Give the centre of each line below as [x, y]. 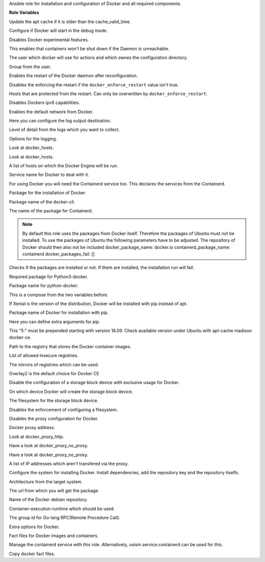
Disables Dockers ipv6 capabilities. [44, 102]
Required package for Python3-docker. [49, 277]
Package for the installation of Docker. [48, 193]
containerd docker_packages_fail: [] [59, 254]
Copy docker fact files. [32, 554]
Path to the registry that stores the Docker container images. [70, 346]
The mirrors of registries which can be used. [54, 364]
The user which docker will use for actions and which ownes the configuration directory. [98, 58]
